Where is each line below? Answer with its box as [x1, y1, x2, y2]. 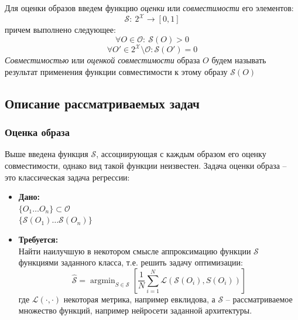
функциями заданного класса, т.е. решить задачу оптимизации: [18, 256, 243, 268]
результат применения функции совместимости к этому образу [5, 65, 228, 77]
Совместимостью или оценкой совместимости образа [5, 54, 200, 66]
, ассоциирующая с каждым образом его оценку [96, 148, 266, 160]
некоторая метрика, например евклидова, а [63, 292, 215, 305]
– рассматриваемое [225, 292, 293, 305]
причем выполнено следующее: [5, 23, 116, 36]
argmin [90, 276, 115, 285]
